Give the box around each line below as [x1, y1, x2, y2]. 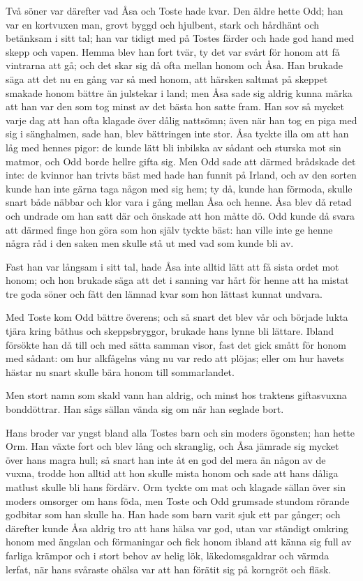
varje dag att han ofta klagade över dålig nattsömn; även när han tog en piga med [6, 112, 357, 127]
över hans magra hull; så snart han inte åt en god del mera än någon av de [6, 452, 326, 467]
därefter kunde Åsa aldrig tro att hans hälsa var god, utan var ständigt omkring [6, 520, 349, 535]
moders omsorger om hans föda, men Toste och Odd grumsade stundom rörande [6, 493, 350, 508]
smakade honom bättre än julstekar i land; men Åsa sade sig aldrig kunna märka [6, 85, 353, 100]
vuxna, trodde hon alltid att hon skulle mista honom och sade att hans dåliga [6, 466, 339, 481]
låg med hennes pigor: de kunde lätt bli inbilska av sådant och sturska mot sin [6, 139, 341, 154]
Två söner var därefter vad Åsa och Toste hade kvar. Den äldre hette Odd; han [6, 3, 343, 17]
